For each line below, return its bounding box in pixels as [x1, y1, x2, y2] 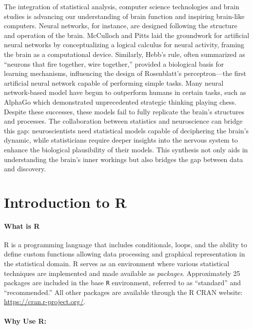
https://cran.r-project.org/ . [4, 296, 86, 307]
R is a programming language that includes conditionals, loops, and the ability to [4, 239, 247, 249]
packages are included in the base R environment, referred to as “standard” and [4, 277, 241, 288]
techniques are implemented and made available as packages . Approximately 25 [4, 268, 240, 278]
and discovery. [4, 164, 46, 174]
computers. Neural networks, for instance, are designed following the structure [4, 20, 237, 31]
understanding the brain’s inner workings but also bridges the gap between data [4, 154, 243, 164]
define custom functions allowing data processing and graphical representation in [4, 249, 245, 259]
